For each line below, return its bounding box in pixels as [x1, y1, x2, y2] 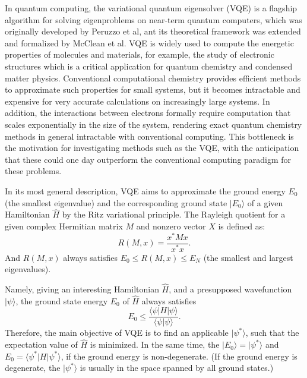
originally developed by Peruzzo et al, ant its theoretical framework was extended [5, 25, 301, 37]
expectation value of [5, 338, 78, 351]
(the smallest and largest [203, 251, 293, 263]
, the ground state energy [15, 294, 108, 307]
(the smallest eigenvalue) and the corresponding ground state [5, 196, 227, 209]
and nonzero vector [136, 219, 206, 232]
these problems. [5, 165, 62, 177]
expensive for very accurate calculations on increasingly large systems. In [5, 94, 270, 107]
